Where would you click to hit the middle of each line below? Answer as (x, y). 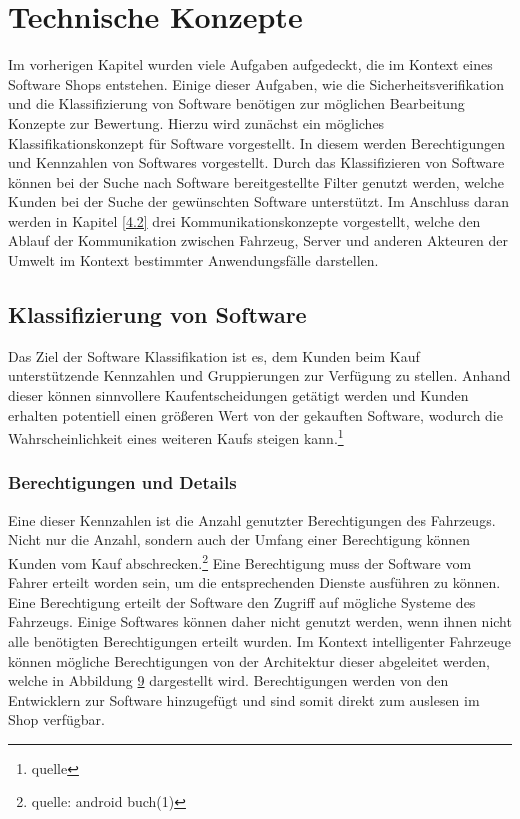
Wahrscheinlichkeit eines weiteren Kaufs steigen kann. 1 (176, 436)
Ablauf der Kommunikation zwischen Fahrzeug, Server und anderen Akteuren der (258, 240)
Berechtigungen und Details (122, 482)
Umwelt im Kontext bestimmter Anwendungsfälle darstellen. (193, 260)
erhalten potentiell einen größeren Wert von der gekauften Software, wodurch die (255, 414)
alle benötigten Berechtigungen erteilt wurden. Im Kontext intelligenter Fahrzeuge (260, 640)
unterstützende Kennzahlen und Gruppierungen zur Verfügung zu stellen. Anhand (259, 375)
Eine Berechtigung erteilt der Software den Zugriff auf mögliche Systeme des (242, 601)
